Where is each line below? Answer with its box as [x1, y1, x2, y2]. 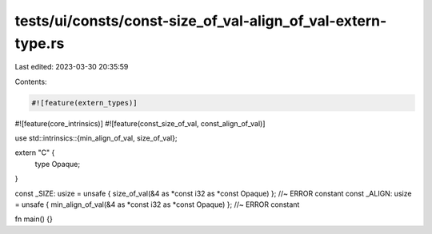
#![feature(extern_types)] [31, 98, 138, 107]
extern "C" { [14, 148, 55, 157]
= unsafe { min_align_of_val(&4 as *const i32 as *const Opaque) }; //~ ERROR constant [14, 200, 300, 209]
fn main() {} [14, 214, 54, 224]
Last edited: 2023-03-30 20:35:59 [14, 62, 129, 72]
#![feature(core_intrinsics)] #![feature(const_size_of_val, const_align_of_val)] [14, 118, 266, 128]
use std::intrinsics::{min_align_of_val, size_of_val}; [14, 133, 178, 143]
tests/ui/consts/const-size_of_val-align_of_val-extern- [14, 12, 387, 30]
